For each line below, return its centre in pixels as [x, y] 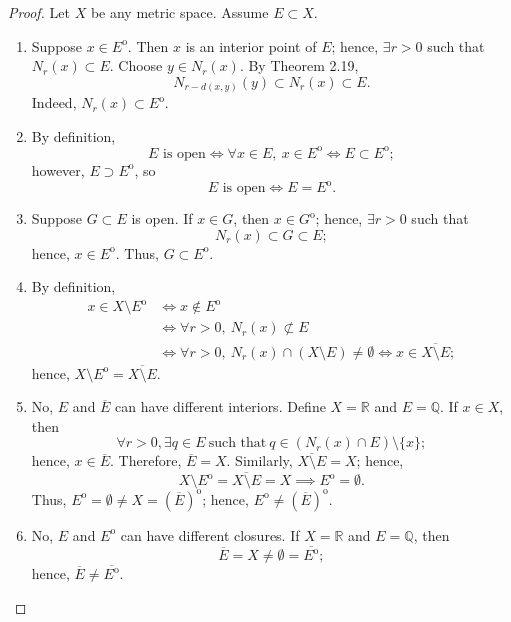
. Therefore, [146, 460]
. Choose [136, 65]
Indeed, [54, 102]
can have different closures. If [210, 534]
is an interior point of [251, 45]
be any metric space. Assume [179, 12]
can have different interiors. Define [220, 406]
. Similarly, [259, 460]
